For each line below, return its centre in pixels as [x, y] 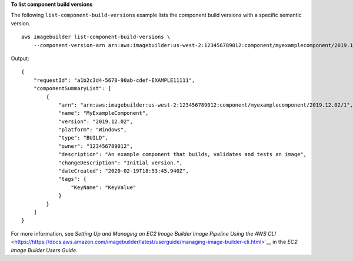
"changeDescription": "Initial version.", [121, 163]
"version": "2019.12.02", [96, 121]
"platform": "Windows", [93, 130]
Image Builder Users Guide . [44, 250]
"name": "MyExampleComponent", [104, 113]
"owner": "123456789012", [96, 146]
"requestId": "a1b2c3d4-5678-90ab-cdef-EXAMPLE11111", [114, 80]
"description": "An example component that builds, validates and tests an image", [183, 154]
